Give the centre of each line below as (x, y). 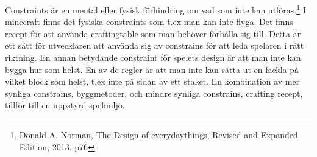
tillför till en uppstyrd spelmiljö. (65, 105)
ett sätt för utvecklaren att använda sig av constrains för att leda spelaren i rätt (155, 45)
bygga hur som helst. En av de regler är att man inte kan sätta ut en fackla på (152, 69)
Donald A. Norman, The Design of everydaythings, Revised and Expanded (158, 134)
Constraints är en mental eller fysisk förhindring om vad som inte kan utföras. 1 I (155, 9)
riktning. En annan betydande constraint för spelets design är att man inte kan (153, 58)
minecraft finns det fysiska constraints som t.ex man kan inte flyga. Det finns (149, 22)
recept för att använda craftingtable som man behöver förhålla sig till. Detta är (153, 33)
